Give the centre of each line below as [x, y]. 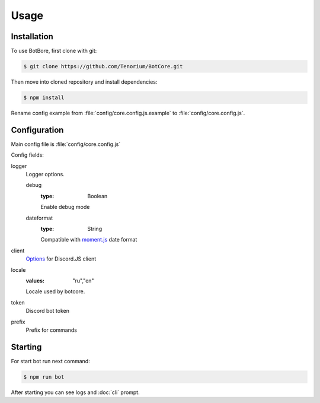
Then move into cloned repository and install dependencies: [84, 82]
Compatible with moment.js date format [89, 240]
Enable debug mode [65, 207]
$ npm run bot [44, 377]
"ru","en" [83, 280]
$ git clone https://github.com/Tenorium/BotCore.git [103, 66]
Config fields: [28, 155]
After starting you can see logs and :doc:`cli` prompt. [75, 392]
